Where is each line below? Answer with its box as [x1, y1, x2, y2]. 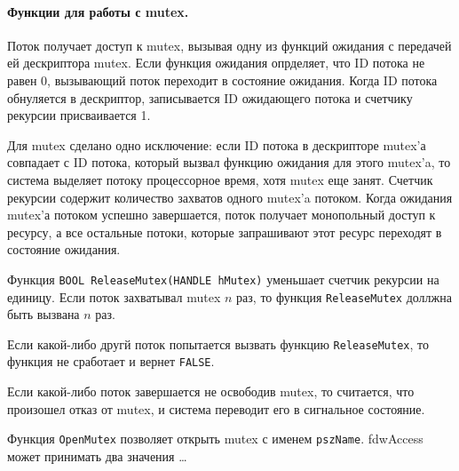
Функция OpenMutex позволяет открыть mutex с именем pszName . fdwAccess [7, 429, 423, 448]
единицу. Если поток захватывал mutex [7, 287, 221, 306]
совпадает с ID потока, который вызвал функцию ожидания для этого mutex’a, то [7, 153, 451, 172]
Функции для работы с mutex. [7, 2, 189, 20]
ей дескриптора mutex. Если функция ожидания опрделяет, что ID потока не [7, 53, 425, 72]
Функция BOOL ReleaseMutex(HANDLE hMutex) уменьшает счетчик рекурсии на [7, 269, 439, 288]
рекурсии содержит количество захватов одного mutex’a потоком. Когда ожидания [7, 188, 453, 206]
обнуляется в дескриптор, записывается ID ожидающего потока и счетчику [7, 88, 413, 107]
